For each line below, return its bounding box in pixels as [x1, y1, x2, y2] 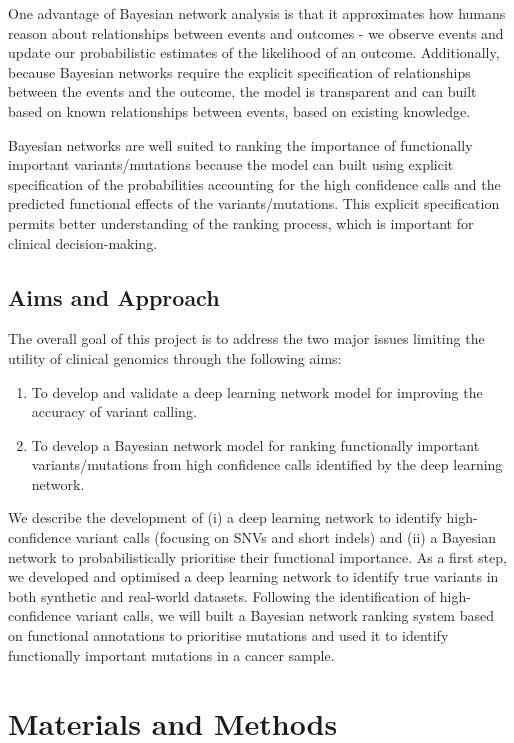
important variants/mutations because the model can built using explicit [8, 154, 454, 175]
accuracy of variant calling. [31, 401, 197, 422]
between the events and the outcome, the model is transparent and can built [8, 81, 477, 102]
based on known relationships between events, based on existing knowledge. [8, 100, 471, 121]
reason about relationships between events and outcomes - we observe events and [8, 22, 504, 43]
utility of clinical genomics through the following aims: [8, 347, 342, 368]
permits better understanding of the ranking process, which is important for [8, 212, 474, 233]
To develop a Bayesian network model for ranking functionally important [31, 434, 480, 455]
